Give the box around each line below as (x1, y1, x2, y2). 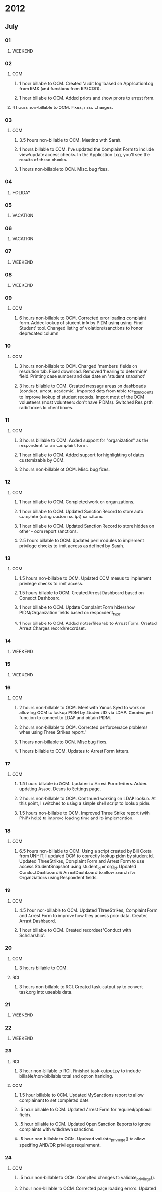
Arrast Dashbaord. (19, 918, 57, 924)
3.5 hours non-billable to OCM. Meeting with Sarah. (19, 137, 122, 143)
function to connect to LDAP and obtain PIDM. (19, 714, 111, 720)
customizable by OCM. (19, 457, 65, 463)
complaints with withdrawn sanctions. (19, 1126, 95, 1132)
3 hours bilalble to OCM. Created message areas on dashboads (19, 383, 146, 389)
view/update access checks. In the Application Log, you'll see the (19, 152, 150, 158)
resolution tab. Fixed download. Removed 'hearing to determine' (19, 368, 147, 374)
